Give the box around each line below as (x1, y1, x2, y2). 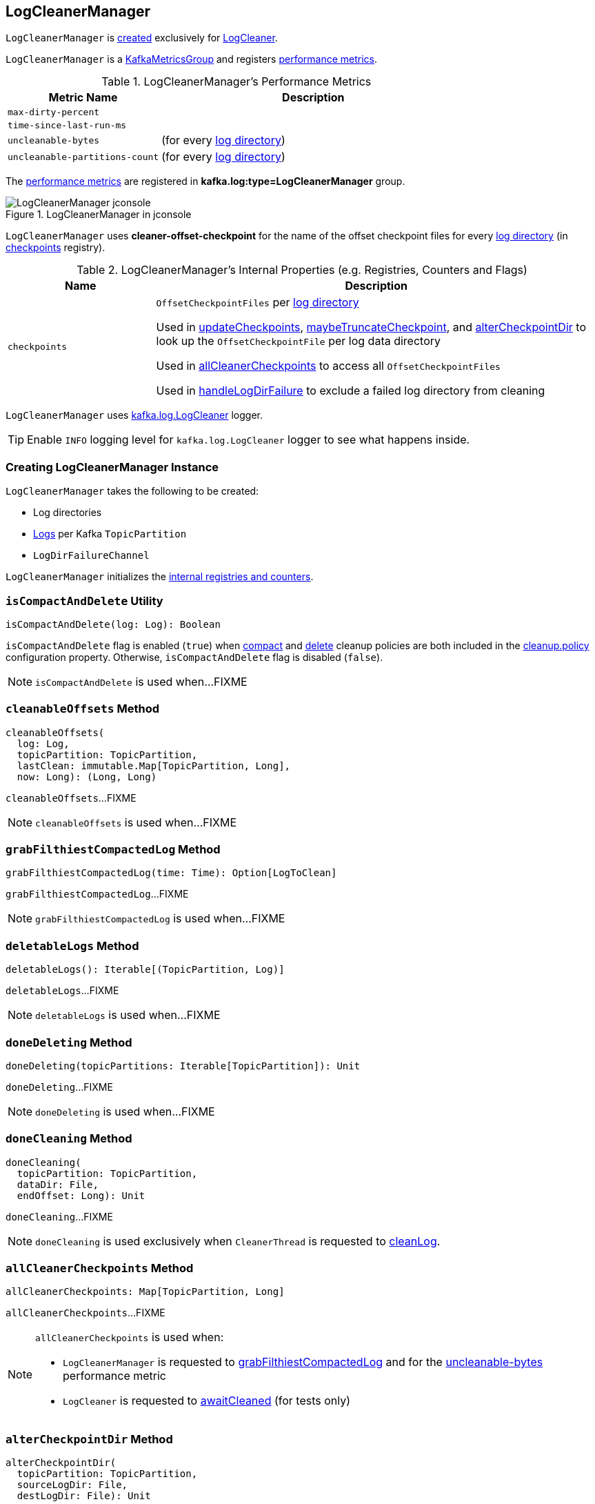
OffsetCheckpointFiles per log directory (156, 295, 359, 310)
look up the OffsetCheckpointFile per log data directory (156, 334, 441, 348)
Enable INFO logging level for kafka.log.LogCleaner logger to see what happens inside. (27, 433, 470, 447)
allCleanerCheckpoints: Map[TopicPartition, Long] (6, 1286, 285, 1298)
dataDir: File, (17, 1178, 99, 1190)
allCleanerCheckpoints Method (6, 1261, 194, 1276)
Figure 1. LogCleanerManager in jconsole (6, 208, 192, 221)
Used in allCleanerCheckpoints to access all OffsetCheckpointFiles (156, 359, 501, 373)
